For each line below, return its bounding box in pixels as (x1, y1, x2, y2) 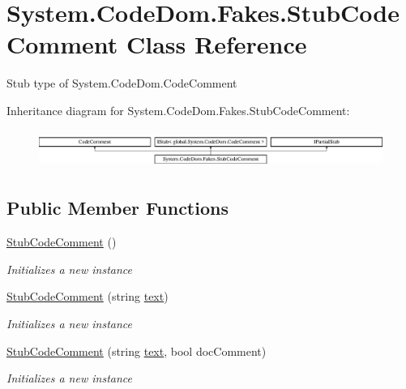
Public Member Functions (6, 195, 229, 220)
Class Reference (126, 28, 307, 61)
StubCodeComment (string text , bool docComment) (6, 342, 267, 359)
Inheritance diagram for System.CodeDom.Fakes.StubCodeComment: (6, 101, 350, 118)
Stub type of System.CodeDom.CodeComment (6, 75, 237, 92)
